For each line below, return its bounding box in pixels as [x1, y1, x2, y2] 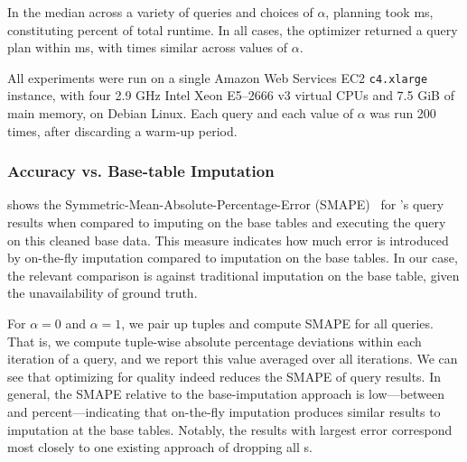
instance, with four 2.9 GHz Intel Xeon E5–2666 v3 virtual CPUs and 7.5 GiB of [7, 86, 454, 105]
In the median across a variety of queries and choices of [7, 3, 313, 21]
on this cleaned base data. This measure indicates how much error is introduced [7, 230, 449, 249]
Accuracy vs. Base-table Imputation [7, 160, 275, 182]
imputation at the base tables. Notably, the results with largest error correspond [7, 420, 453, 439]
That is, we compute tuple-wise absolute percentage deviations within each [7, 331, 422, 350]
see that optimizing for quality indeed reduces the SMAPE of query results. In [7, 366, 441, 385]
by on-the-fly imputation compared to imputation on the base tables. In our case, [7, 248, 458, 267]
